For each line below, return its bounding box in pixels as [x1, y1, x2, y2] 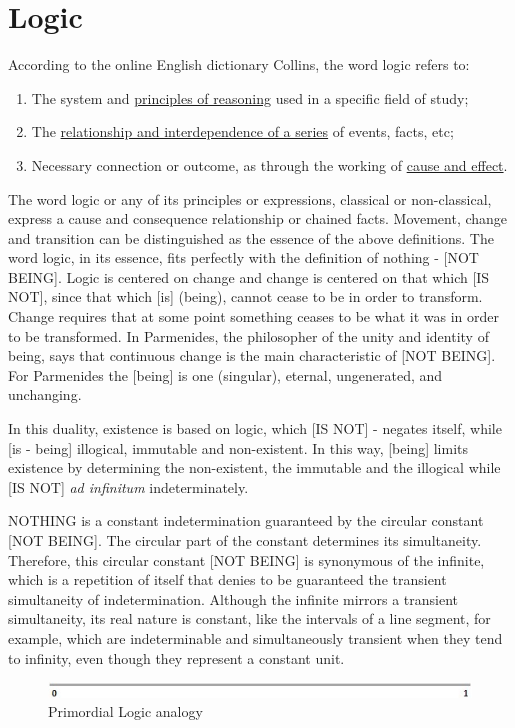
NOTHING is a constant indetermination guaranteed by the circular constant [8, 510, 484, 531]
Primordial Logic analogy [48, 701, 203, 722]
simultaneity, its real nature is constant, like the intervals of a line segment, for [8, 608, 491, 629]
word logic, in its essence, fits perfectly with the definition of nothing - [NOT [8, 247, 479, 268]
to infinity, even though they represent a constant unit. [8, 647, 345, 668]
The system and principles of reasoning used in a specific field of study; [31, 87, 469, 108]
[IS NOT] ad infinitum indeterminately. [8, 476, 249, 497]
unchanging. [8, 384, 82, 405]
